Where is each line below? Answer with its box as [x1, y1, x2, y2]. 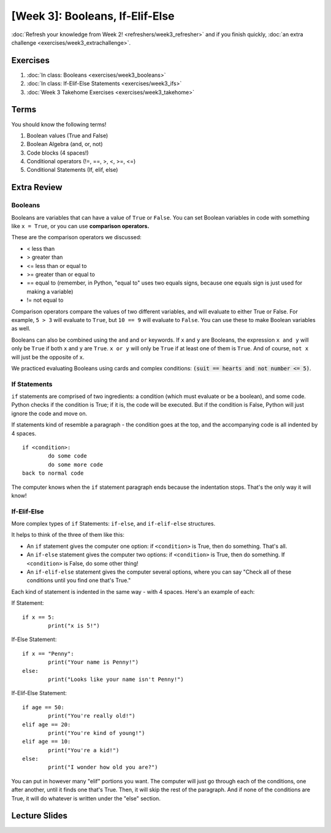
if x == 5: [22, 613, 55, 621]
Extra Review [11, 182, 63, 193]
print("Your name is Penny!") [48, 659, 139, 666]
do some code [48, 453, 87, 459]
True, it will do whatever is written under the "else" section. [11, 794, 161, 802]
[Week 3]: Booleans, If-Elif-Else [11, 9, 175, 23]
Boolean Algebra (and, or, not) [26, 140, 104, 148]
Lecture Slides [11, 810, 67, 821]
